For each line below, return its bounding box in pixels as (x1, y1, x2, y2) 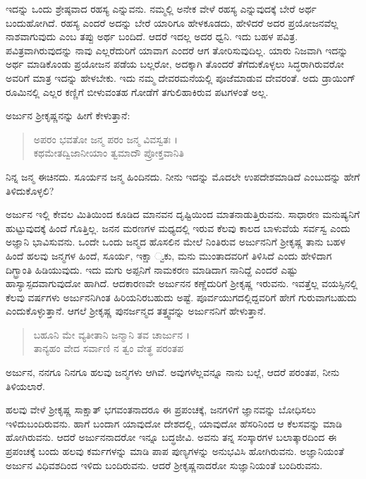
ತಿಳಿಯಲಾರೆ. (6, 378, 45, 393)
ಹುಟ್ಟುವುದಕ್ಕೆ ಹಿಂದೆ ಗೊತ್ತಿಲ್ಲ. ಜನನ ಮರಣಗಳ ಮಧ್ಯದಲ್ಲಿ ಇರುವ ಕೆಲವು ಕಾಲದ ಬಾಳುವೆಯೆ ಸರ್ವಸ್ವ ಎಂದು (6, 220, 350, 235)
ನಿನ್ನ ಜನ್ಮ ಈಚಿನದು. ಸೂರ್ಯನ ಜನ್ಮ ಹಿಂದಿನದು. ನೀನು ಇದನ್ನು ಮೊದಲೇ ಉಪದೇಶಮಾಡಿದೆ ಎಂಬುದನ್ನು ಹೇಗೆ (6, 169, 360, 183)
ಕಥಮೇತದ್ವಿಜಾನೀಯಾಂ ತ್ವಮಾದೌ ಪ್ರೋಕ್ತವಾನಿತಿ (33, 145, 184, 160)
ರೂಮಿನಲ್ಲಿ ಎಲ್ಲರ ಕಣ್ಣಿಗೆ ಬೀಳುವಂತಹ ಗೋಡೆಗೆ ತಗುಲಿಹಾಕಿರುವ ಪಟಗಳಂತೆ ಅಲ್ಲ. (6, 84, 269, 99)
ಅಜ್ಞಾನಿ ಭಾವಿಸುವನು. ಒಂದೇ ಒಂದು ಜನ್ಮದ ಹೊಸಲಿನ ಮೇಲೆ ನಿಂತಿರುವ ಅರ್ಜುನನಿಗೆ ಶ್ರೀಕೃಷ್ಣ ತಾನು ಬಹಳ (6, 234, 346, 249)
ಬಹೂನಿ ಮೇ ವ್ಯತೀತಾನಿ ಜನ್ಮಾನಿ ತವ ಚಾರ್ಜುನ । (33, 327, 190, 341)
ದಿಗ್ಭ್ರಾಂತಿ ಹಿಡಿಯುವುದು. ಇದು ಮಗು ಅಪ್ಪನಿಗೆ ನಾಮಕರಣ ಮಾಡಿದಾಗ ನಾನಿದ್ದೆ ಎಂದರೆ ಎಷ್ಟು (6, 262, 298, 277)
